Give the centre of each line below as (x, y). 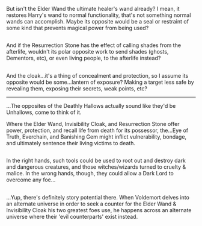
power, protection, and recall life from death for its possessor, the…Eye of (97, 130)
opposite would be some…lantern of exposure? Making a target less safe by (100, 82)
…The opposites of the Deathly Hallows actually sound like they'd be (91, 105)
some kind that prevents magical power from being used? (78, 28)
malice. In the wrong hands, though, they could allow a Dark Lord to (90, 174)
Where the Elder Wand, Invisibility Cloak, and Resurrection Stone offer (93, 124)
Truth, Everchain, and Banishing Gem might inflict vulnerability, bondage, (96, 137)
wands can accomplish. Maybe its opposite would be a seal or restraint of (98, 21)
